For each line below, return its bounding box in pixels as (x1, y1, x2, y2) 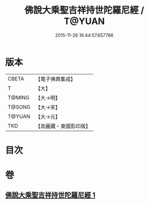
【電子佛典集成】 (35, 75, 76, 82)
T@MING (8, 94, 30, 101)
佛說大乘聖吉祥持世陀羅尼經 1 (5, 191, 96, 199)
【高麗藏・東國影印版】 (35, 123, 91, 130)
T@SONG (8, 104, 31, 111)
